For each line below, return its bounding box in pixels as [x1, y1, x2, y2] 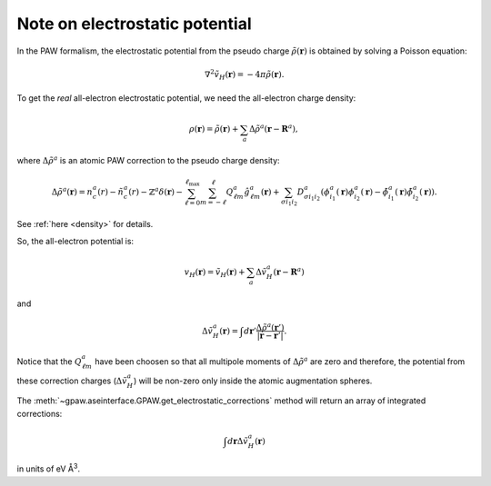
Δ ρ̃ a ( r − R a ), [248, 123, 299, 134]
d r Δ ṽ [227, 436, 249, 446]
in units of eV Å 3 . [16, 461, 81, 474]
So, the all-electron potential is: [16, 235, 135, 246]
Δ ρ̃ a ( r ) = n [51, 185, 93, 197]
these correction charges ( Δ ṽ [16, 375, 127, 386]
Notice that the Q [16, 355, 82, 367]
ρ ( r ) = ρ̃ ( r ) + [189, 124, 239, 134]
